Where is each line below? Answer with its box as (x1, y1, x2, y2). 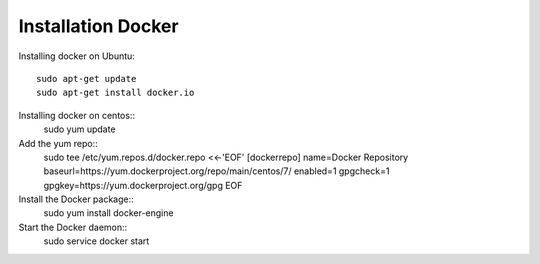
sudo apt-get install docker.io (36, 87, 195, 99)
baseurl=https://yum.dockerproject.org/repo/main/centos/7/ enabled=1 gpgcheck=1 (43, 165, 390, 177)
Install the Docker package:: (18, 193, 134, 205)
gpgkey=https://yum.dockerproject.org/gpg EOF (43, 179, 243, 191)
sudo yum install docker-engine (43, 207, 174, 219)
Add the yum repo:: (18, 137, 99, 149)
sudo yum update (43, 123, 116, 135)
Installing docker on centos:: (18, 109, 135, 121)
